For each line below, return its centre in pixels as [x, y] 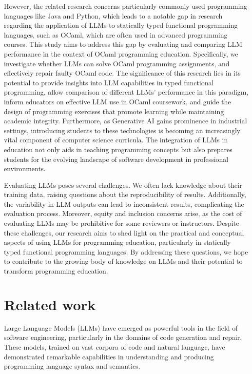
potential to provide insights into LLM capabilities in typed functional [109, 82]
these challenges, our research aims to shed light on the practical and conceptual [124, 232]
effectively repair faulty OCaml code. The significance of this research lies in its [122, 73]
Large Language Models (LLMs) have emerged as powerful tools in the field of [121, 327]
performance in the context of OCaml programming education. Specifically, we [121, 53]
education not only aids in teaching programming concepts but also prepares [118, 149]
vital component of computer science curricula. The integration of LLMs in [116, 140]
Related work [50, 304]
